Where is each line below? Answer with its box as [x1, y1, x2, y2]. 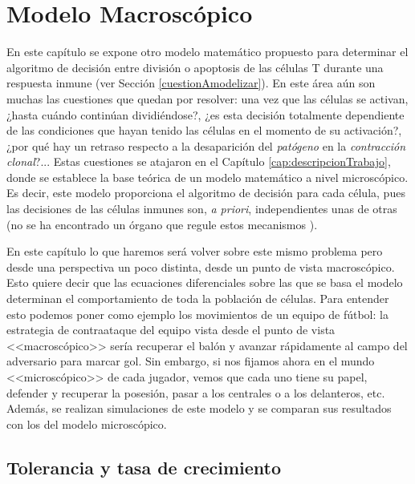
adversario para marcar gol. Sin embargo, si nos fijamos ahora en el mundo [6, 353, 375, 369]
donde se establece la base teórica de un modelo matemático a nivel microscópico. [6, 168, 409, 185]
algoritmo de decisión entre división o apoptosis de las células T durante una [6, 58, 384, 75]
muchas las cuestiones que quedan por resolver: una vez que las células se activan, [6, 90, 409, 107]
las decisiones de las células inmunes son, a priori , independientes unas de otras [6, 200, 397, 217]
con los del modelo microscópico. [6, 415, 167, 432]
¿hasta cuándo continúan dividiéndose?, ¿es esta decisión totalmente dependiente [6, 106, 405, 123]
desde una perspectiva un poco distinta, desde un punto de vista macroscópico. [6, 258, 395, 275]
